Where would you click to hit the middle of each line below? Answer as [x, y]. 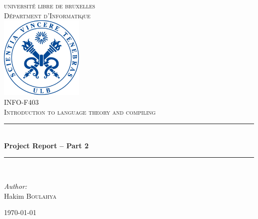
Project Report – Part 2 [46, 145]
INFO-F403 [21, 102]
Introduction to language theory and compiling [80, 111]
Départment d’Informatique [47, 15]
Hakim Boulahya [30, 196]
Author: [16, 186]
